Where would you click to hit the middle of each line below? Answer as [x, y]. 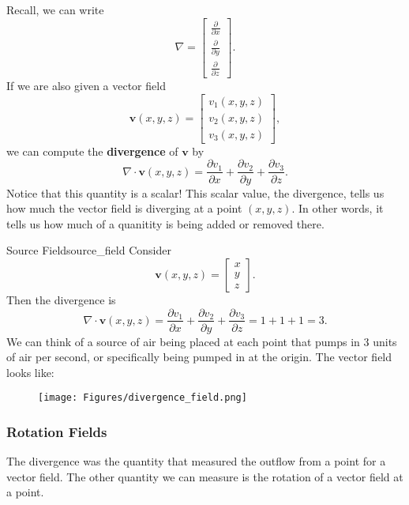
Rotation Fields [57, 431]
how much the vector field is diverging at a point [124, 208]
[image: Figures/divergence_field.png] [143, 398]
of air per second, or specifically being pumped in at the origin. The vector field [199, 357]
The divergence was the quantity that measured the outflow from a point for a [196, 461]
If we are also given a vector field [86, 86]
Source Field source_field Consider [89, 250]
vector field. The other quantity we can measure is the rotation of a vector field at [205, 476]
